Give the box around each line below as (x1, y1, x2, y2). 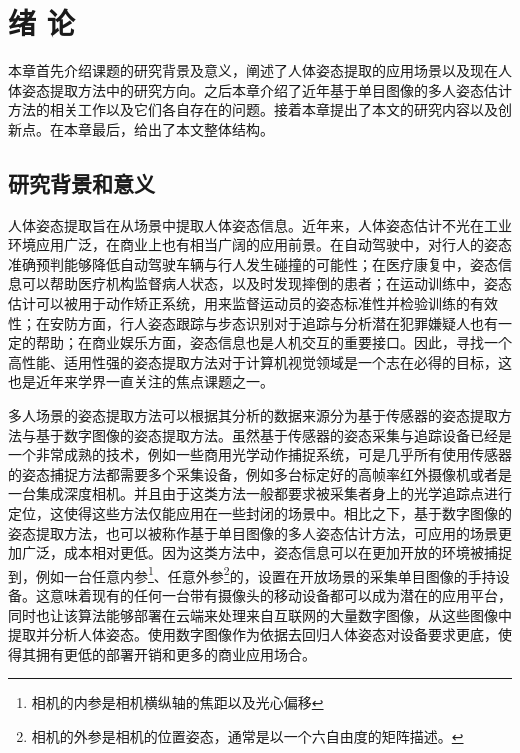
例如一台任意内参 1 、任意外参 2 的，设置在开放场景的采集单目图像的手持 (35, 562, 496, 586)
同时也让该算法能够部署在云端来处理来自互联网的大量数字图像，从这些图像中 (8, 604, 512, 625)
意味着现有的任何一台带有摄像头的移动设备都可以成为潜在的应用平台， (49, 585, 512, 606)
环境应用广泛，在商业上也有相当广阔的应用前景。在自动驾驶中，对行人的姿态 (8, 234, 512, 255)
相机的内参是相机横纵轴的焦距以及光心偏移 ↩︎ (31, 692, 324, 713)
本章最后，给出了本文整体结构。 (63, 118, 274, 139)
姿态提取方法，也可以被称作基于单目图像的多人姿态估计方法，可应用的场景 (8, 522, 498, 543)
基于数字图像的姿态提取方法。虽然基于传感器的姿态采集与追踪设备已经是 (35, 424, 512, 445)
